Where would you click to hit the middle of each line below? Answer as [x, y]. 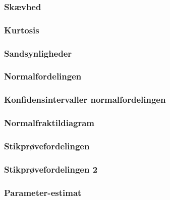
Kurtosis [22, 30]
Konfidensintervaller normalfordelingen [85, 99]
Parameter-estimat [43, 192]
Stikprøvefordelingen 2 [51, 169]
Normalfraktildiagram [49, 123]
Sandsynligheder [38, 53]
